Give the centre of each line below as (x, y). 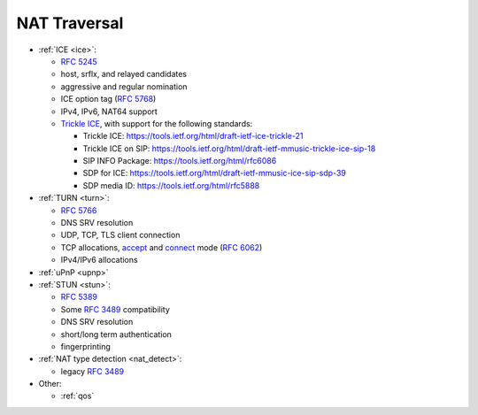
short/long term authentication (116, 334)
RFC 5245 (79, 61)
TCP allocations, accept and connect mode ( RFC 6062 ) (162, 247)
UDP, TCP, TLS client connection (120, 235)
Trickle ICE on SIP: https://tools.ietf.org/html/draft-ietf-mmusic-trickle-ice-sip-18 (229, 148)
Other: (50, 384)
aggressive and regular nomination (124, 86)
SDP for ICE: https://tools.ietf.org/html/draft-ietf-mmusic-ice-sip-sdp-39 (215, 173)
